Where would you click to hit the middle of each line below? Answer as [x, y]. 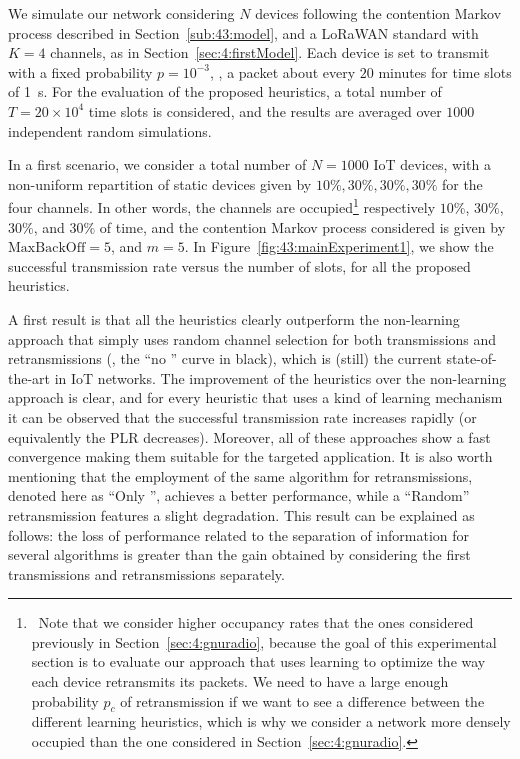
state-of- [471, 358]
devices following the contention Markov [378, 13]
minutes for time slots [445, 71]
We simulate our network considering [121, 13]
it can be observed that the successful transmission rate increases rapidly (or [242, 416]
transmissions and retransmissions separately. [146, 573]
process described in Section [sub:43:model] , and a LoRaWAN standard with [243, 32]
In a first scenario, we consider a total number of [157, 164]
